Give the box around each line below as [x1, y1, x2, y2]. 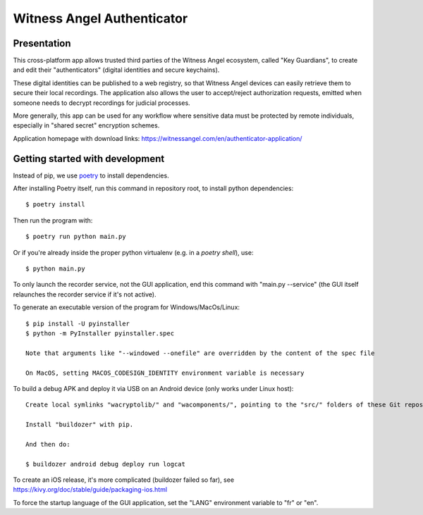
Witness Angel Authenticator [13, 11, 188, 26]
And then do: [25, 440, 70, 448]
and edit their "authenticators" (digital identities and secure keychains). [13, 66, 220, 74]
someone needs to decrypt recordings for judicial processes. [13, 99, 190, 107]
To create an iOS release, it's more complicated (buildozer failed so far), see [13, 476, 235, 484]
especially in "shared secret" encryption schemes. [13, 121, 160, 130]
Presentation [13, 37, 71, 49]
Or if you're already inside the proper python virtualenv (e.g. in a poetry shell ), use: [13, 248, 254, 256]
